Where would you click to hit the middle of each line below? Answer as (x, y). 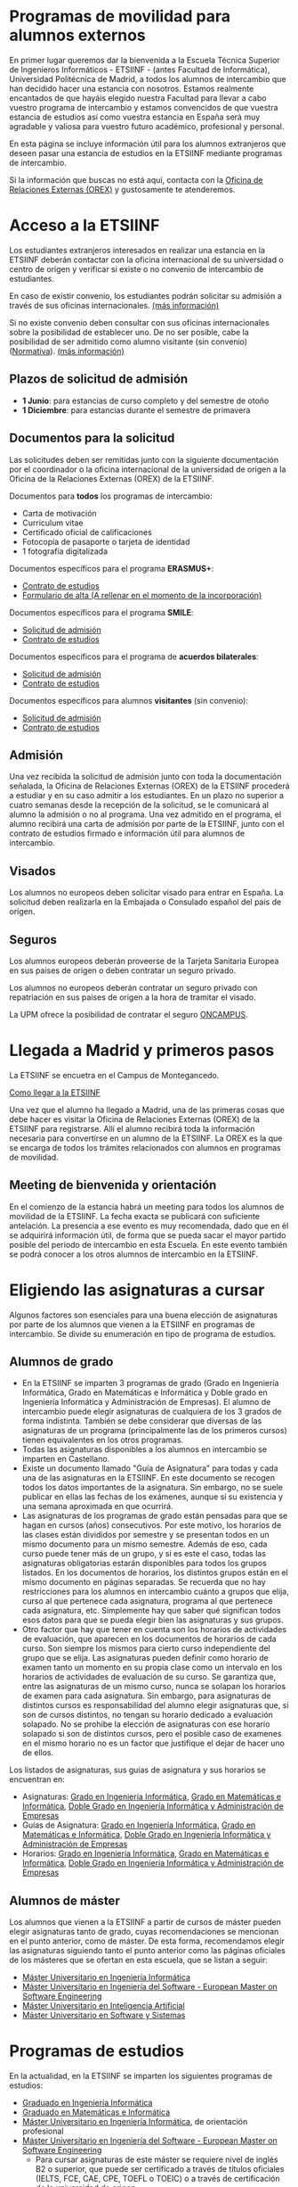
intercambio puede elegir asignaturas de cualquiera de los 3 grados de (152, 1412)
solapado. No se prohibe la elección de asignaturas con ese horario (146, 1724)
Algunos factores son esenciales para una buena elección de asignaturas (144, 1315)
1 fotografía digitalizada (65, 551)
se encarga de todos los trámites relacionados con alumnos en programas (145, 1147)
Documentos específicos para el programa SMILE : (101, 612)
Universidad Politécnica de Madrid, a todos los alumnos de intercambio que (148, 78)
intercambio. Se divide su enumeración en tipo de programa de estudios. (143, 1333)
